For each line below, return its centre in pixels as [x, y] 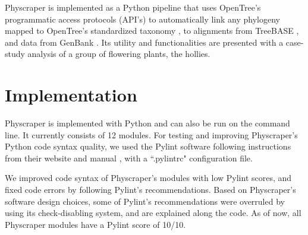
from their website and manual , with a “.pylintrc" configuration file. [129, 158]
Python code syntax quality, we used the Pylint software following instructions [148, 146]
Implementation [71, 95]
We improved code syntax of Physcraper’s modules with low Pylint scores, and [148, 178]
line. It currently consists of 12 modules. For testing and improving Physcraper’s [151, 134]
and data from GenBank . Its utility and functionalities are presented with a [144, 42]
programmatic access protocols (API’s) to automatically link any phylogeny [143, 19]
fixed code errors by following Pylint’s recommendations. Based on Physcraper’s [150, 190]
